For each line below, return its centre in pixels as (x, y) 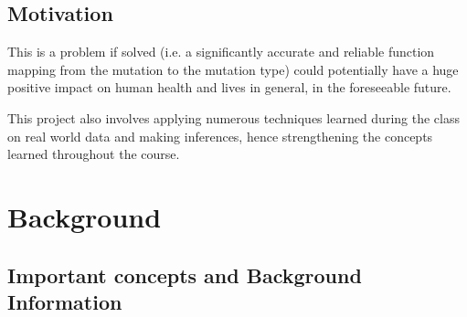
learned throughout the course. (94, 154)
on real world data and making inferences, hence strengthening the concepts (220, 136)
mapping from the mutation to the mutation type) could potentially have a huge (233, 69)
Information (65, 301)
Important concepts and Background (185, 275)
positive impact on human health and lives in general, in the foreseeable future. (229, 87)
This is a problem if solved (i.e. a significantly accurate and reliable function (221, 52)
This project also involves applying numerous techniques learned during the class (233, 117)
